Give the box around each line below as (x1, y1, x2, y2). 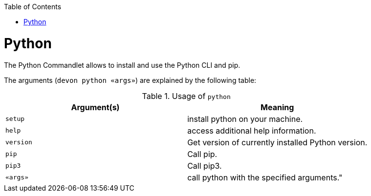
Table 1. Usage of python (142, 91, 231, 101)
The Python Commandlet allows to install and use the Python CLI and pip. (4, 60, 240, 69)
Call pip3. (187, 160, 222, 171)
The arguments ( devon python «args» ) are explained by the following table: (4, 76, 257, 84)
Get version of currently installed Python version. (187, 137, 368, 147)
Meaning (261, 102, 294, 112)
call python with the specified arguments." (187, 172, 343, 182)
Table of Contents (4, 2, 62, 11)
